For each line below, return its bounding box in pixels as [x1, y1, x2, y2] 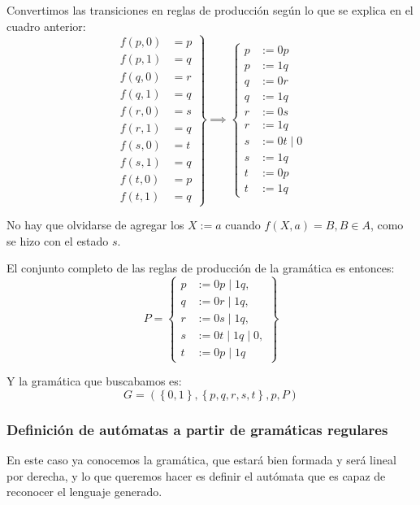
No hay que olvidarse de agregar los [6, 216, 184, 233]
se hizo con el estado [6, 232, 109, 249]
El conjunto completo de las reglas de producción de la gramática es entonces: [6, 259, 395, 276]
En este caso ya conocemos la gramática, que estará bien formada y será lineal [6, 451, 396, 468]
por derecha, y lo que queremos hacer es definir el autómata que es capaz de [6, 467, 386, 484]
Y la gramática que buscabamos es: [6, 372, 182, 390]
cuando [225, 216, 261, 233]
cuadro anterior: [6, 17, 86, 34]
